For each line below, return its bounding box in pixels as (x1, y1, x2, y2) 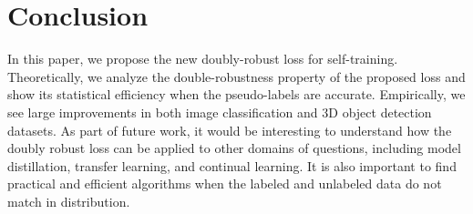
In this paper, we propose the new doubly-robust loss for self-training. (7, 49, 398, 68)
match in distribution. (7, 191, 130, 210)
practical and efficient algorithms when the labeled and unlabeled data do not (7, 174, 442, 193)
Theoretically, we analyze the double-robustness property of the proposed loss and (7, 66, 466, 86)
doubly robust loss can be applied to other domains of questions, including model (7, 138, 461, 158)
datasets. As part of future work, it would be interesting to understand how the (7, 120, 452, 139)
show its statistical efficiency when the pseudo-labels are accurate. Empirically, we (7, 85, 466, 104)
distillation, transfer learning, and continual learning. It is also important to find (7, 156, 457, 175)
